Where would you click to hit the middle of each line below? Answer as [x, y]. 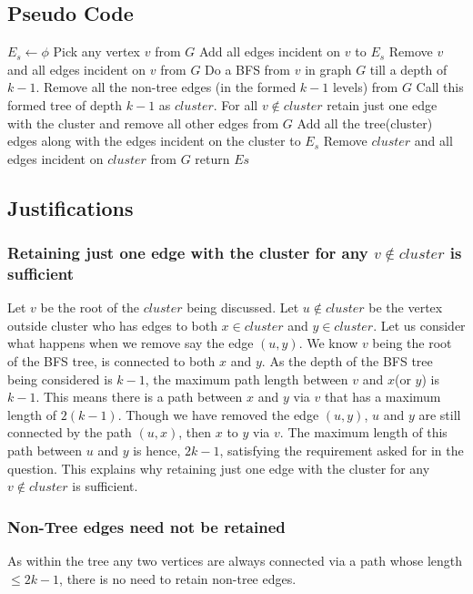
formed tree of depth [65, 104]
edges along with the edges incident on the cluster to [154, 141]
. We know [328, 343]
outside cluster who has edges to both [112, 325]
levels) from [365, 87]
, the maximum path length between [247, 379]
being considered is [60, 379]
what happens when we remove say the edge [131, 343]
